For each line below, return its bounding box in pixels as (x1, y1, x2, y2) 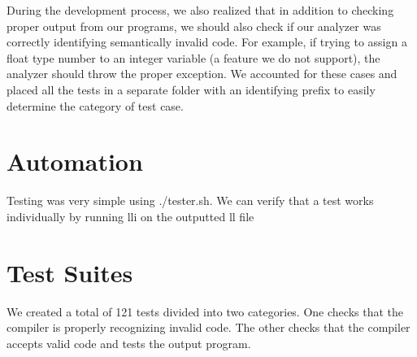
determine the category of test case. (7, 97, 184, 114)
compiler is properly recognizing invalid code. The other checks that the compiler (7, 319, 410, 336)
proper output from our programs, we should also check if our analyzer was (7, 17, 381, 34)
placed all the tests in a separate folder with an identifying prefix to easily (7, 81, 376, 98)
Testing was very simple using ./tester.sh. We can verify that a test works (7, 192, 374, 209)
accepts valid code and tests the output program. (7, 334, 251, 351)
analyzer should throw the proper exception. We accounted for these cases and (7, 65, 397, 82)
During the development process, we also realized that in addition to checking (7, 2, 394, 18)
